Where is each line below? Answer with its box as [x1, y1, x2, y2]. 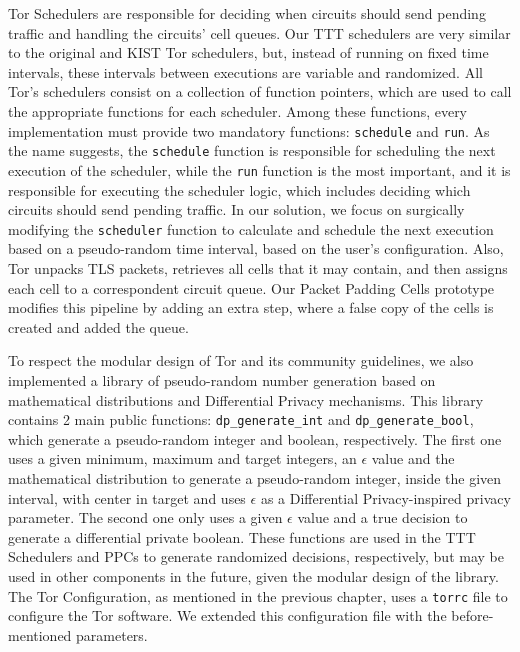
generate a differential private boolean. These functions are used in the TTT [8, 526, 476, 547]
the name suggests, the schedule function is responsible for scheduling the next [8, 140, 496, 161]
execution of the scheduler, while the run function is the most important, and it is [8, 159, 511, 180]
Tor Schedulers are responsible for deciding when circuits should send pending [8, 3, 486, 23]
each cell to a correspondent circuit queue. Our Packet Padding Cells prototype [8, 277, 495, 298]
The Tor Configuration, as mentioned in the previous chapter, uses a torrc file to [8, 585, 508, 606]
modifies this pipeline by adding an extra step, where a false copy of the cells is [8, 297, 494, 318]
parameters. [76, 624, 148, 645]
